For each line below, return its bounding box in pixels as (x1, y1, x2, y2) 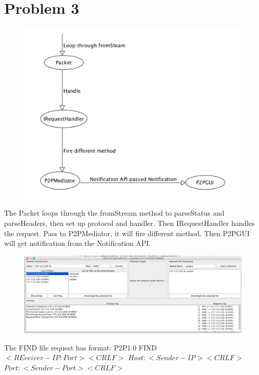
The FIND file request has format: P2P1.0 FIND (4, 342, 157, 352)
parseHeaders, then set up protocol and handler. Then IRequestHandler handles (4, 218, 255, 228)
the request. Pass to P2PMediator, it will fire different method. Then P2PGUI (4, 227, 250, 238)
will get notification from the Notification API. (4, 238, 151, 248)
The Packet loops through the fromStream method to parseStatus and (4, 207, 225, 218)
